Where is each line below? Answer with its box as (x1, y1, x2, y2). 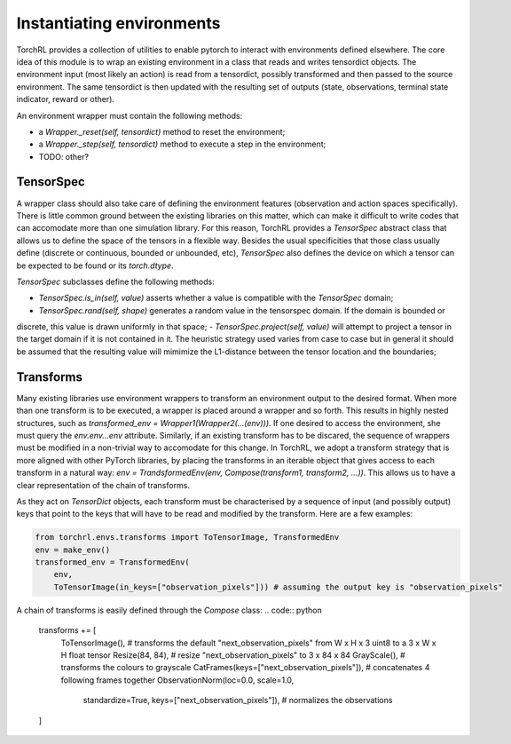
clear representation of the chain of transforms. (16, 479, 191, 490)
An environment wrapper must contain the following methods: (16, 110, 243, 121)
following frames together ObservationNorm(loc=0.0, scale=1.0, (60, 675, 295, 685)
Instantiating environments (16, 13, 221, 33)
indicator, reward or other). (16, 94, 115, 105)
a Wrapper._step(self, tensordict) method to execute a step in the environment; (38, 139, 326, 150)
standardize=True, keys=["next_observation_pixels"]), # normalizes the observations (83, 695, 393, 706)
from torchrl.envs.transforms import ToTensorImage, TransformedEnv (35, 533, 340, 542)
